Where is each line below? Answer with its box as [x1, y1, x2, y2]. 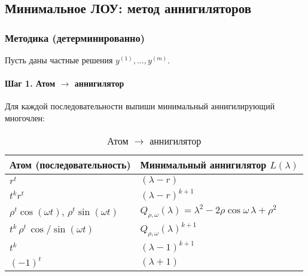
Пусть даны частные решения [5, 54, 113, 66]
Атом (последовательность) [10, 157, 131, 171]
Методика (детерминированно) [5, 30, 145, 45]
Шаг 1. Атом [5, 77, 56, 90]
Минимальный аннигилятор [140, 157, 267, 171]
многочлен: [5, 111, 45, 124]
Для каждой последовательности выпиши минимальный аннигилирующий [5, 100, 275, 112]
